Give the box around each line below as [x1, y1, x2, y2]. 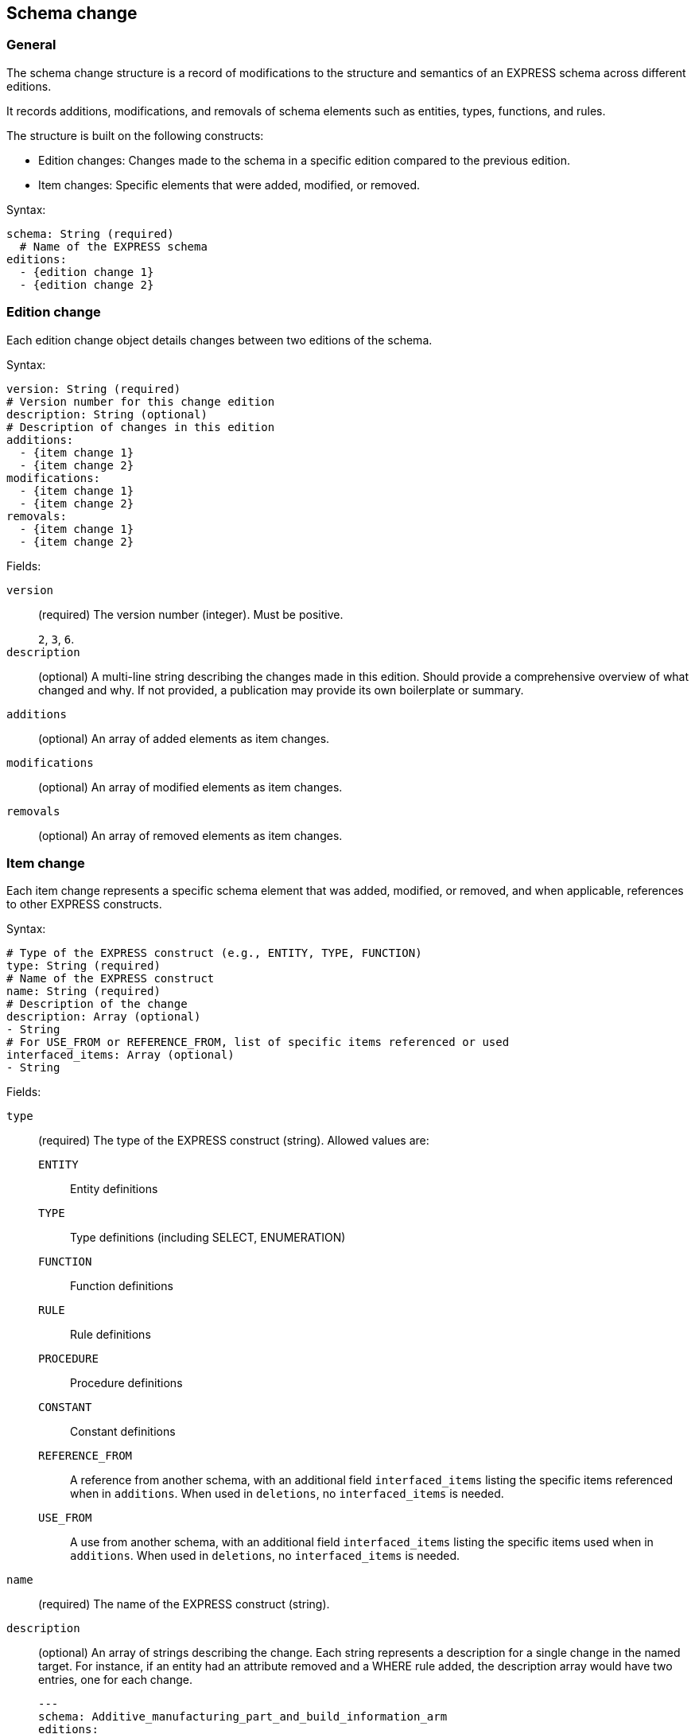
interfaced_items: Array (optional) [6, 1048, 235, 1062]
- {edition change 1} [19, 265, 154, 278]
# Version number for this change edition [6, 395, 275, 408]
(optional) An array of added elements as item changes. [38, 731, 330, 745]
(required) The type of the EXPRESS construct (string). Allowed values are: [38, 1133, 429, 1148]
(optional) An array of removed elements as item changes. [38, 828, 343, 842]
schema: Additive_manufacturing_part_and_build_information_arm [38, 1710, 448, 1724]
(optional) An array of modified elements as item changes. [38, 780, 343, 794]
